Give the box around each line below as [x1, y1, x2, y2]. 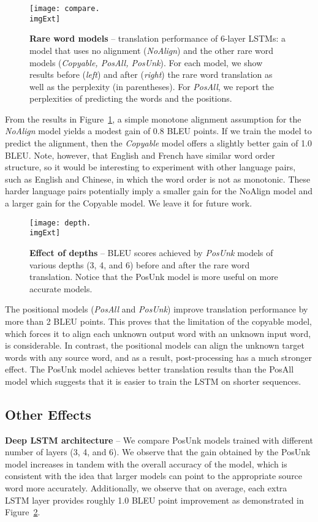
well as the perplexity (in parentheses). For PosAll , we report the [29, 80, 274, 93]
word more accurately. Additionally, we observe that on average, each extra [5, 482, 287, 494]
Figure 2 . [5, 505, 40, 518]
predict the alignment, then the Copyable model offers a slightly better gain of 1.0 [5, 137, 312, 149]
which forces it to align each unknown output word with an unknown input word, [5, 327, 311, 339]
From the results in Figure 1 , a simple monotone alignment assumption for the [5, 112, 301, 125]
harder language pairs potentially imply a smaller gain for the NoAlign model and [5, 184, 313, 197]
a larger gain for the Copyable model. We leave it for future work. [5, 197, 252, 210]
